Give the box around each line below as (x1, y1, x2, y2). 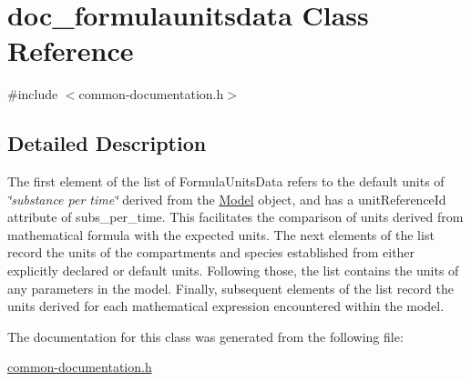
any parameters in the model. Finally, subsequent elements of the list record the (7, 278, 454, 297)
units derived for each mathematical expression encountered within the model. (7, 296, 445, 316)
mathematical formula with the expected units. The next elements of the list (7, 225, 435, 244)
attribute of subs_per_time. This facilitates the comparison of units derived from (7, 207, 464, 226)
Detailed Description (7, 129, 207, 157)
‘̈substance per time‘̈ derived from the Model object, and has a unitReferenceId (7, 189, 446, 208)
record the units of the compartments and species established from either (7, 243, 415, 262)
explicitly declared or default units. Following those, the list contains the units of (7, 261, 459, 280)
